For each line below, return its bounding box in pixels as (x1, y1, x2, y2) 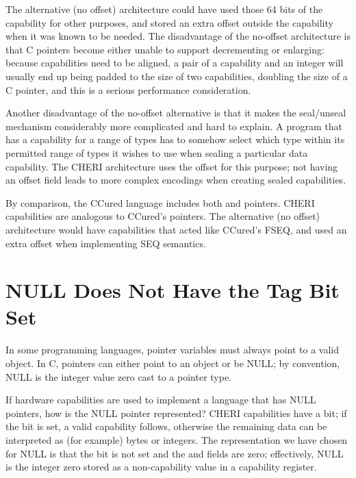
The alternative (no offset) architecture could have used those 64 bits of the (5, 2, 323, 16)
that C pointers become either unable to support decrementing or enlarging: (5, 42, 325, 56)
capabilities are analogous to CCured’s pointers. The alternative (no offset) (5, 209, 320, 223)
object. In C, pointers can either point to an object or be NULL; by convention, (5, 356, 340, 370)
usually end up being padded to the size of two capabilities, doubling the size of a (5, 68, 348, 83)
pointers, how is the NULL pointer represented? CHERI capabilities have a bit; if (5, 405, 347, 420)
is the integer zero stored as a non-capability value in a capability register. (5, 460, 317, 474)
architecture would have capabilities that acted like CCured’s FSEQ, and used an (5, 222, 347, 236)
